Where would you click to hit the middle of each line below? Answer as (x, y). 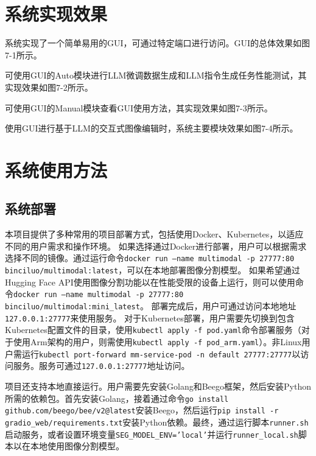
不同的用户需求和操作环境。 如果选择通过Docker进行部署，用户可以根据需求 (156, 246)
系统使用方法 (56, 170)
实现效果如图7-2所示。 (49, 87)
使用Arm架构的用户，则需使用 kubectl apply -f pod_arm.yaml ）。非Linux (157, 341)
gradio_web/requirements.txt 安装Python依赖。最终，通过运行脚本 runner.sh (157, 422)
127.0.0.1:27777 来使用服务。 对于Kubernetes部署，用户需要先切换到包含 (150, 317)
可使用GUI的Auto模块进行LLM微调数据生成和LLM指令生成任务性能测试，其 (156, 75)
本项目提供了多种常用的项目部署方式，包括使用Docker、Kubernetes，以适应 (154, 234)
